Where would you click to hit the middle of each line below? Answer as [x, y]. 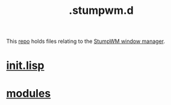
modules [29, 93]
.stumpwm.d [101, 11]
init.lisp [25, 65]
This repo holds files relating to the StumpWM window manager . [86, 41]
